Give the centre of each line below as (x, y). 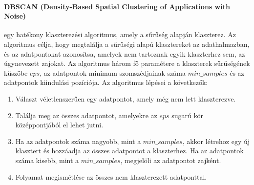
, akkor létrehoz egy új (216, 141)
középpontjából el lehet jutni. (59, 125)
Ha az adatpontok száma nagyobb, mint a (78, 141)
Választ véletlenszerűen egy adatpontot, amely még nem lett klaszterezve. (126, 98)
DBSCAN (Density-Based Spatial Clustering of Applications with (117, 6)
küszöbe (16, 72)
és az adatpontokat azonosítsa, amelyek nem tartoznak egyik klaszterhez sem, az (125, 53)
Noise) (15, 16)
